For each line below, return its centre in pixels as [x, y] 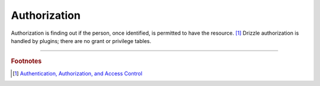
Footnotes [26, 61]
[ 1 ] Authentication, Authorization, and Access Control [77, 73]
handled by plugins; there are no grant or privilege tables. [81, 41]
